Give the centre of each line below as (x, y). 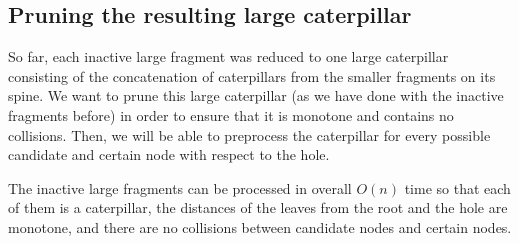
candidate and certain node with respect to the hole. (169, 154)
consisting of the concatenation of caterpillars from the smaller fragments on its (252, 75)
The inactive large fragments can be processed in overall (180, 187)
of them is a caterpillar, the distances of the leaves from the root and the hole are (258, 207)
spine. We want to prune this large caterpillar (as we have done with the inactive (256, 95)
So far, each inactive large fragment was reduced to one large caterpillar (228, 56)
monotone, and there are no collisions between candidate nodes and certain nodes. (260, 226)
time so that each (457, 187)
